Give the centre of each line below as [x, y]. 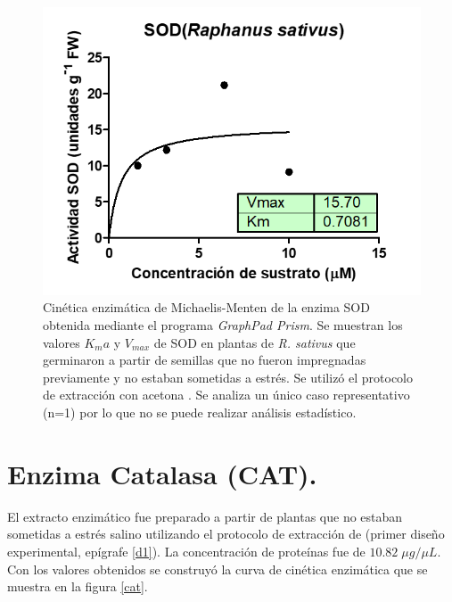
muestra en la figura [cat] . [78, 586]
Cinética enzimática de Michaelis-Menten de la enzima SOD [206, 307]
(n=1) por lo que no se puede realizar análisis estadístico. [200, 412]
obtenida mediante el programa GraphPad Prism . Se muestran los [223, 325]
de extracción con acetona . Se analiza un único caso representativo [226, 395]
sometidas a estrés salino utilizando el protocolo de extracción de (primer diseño [226, 534]
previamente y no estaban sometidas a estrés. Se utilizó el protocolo [228, 377]
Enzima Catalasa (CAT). [162, 473]
